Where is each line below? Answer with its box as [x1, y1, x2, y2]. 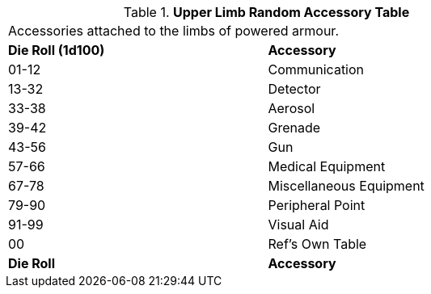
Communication [268, 61, 365, 78]
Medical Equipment [268, 158, 386, 174]
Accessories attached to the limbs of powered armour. [8, 23, 339, 39]
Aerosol [268, 100, 315, 116]
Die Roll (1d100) [8, 42, 105, 58]
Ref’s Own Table [268, 236, 367, 252]
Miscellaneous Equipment [268, 178, 425, 194]
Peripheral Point [268, 197, 366, 213]
